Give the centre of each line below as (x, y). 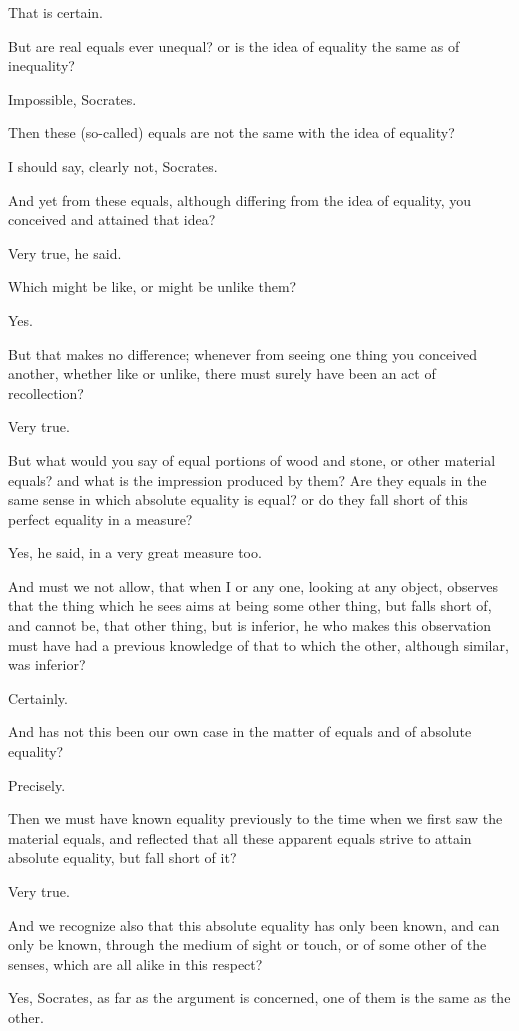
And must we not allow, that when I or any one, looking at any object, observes (253, 585)
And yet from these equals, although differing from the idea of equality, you (240, 199)
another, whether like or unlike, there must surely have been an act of (222, 373)
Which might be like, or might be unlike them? (152, 286)
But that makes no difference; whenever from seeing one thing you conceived (243, 353)
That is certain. (56, 12)
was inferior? (47, 664)
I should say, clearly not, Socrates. (113, 165)
